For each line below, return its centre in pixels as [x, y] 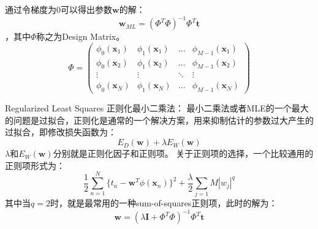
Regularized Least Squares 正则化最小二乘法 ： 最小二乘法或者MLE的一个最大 [157, 108]
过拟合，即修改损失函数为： [61, 132]
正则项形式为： [35, 165]
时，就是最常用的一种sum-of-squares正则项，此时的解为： [164, 203]
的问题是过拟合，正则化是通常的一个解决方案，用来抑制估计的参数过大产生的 [159, 120]
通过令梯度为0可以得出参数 [59, 9]
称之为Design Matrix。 [81, 36]
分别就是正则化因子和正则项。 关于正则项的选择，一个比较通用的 [183, 153]
